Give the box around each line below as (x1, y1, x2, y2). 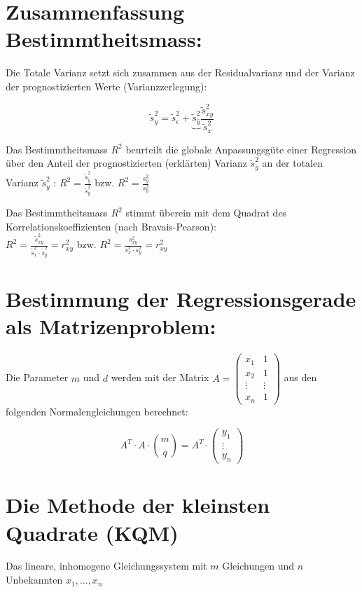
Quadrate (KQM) (6, 518, 179, 546)
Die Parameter (6, 370, 69, 385)
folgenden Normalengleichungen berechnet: (6, 404, 188, 418)
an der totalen (262, 156, 323, 170)
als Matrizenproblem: (6, 312, 216, 340)
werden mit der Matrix (111, 370, 209, 385)
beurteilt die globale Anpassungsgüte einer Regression (125, 142, 357, 156)
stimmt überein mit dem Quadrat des (125, 205, 287, 220)
